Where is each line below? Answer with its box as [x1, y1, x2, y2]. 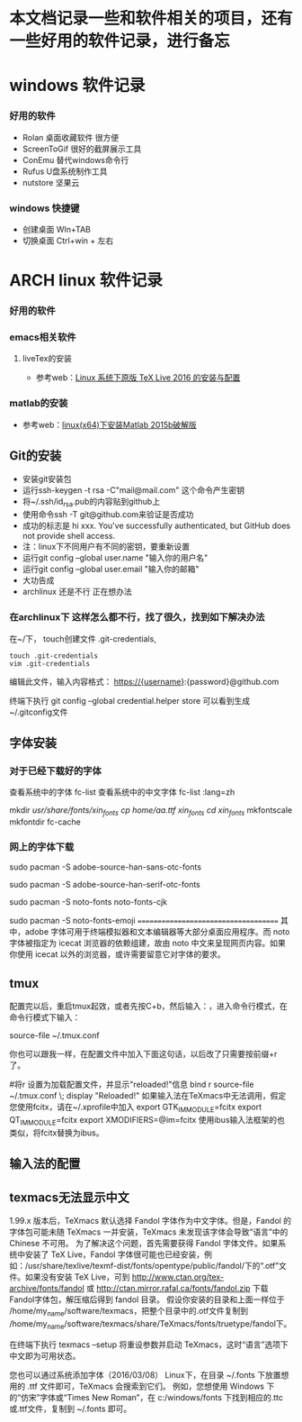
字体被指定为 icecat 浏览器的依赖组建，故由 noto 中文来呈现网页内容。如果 [9, 938, 286, 949]
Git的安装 [9, 448, 62, 464]
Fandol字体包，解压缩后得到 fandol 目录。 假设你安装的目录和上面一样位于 [9, 1294, 285, 1305]
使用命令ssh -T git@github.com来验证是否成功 [22, 509, 194, 520]
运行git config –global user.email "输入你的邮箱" [22, 564, 200, 575]
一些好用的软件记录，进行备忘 [9, 31, 231, 51]
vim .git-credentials [9, 659, 91, 668]
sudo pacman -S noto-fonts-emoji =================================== [9, 916, 279, 926]
